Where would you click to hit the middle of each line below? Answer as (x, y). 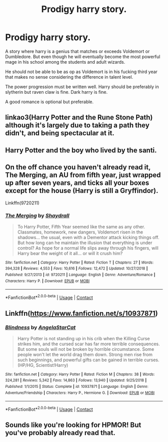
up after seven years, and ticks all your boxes (77, 183)
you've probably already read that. (60, 433)
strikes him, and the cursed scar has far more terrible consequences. (88, 344)
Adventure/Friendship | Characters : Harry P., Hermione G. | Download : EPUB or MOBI (80, 393)
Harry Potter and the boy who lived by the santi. (81, 150)
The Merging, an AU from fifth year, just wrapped (83, 175)
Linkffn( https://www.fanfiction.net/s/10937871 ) (82, 313)
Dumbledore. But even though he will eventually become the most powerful (83, 57)
